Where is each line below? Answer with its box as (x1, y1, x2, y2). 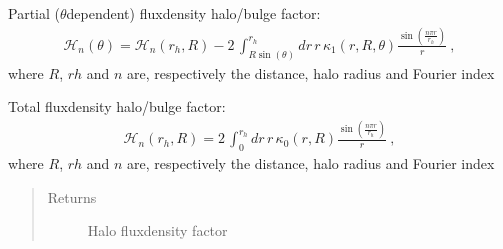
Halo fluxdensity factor (87, 220, 228, 241)
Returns (47, 186, 97, 207)
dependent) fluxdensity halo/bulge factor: (66, 3, 321, 23)
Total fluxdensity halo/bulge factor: (8, 96, 226, 117)
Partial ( (8, 3, 60, 23)
